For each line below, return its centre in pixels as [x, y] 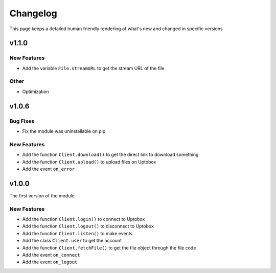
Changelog [33, 13]
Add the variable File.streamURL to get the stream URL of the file [93, 68]
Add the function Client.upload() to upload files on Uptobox [89, 162]
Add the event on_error [49, 169]
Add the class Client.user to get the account [72, 241]
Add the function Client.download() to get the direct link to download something [110, 155]
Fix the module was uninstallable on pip [64, 131]
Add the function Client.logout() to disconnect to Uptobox [88, 226]
